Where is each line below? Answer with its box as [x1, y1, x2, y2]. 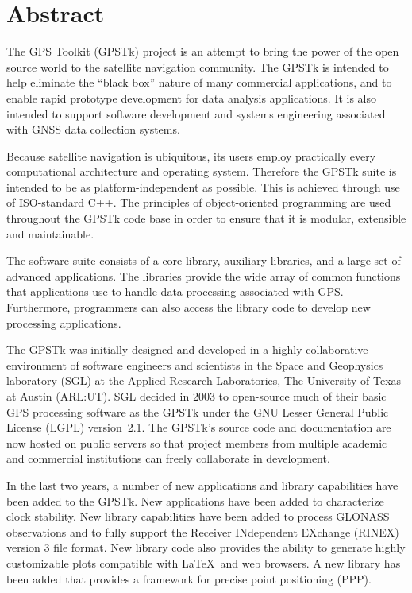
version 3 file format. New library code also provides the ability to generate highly [6, 539, 406, 556]
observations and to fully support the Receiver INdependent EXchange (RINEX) [6, 523, 399, 540]
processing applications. [6, 314, 121, 331]
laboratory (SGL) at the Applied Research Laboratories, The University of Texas [6, 372, 402, 389]
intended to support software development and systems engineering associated [6, 105, 386, 122]
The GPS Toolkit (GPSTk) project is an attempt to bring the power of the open [6, 43, 399, 60]
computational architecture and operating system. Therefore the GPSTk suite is [6, 163, 397, 180]
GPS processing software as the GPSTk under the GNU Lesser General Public [6, 403, 389, 420]
